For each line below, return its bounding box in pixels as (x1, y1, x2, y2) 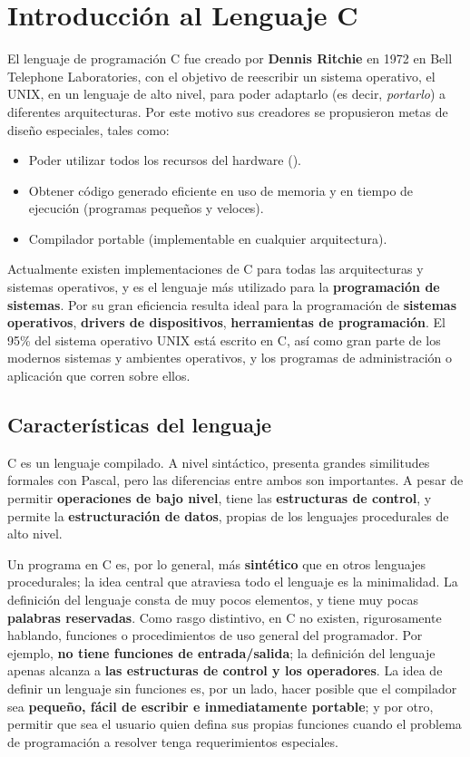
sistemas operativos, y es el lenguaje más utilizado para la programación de (7, 277, 440, 296)
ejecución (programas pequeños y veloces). (28, 199, 264, 218)
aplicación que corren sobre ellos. (7, 366, 191, 385)
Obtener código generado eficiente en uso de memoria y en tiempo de (28, 180, 414, 199)
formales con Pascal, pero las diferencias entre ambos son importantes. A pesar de (7, 471, 464, 490)
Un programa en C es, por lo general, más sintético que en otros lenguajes (7, 554, 426, 573)
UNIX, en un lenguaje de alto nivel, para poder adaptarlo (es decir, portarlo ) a (7, 84, 446, 103)
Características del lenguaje (7, 411, 272, 439)
